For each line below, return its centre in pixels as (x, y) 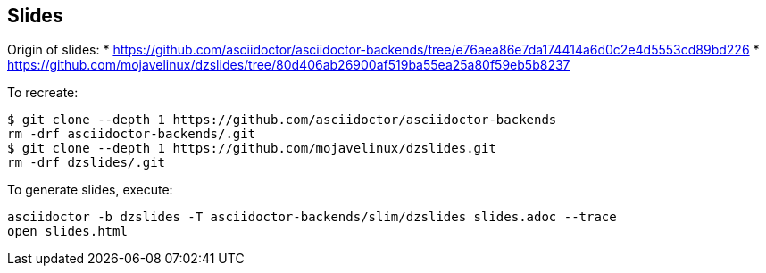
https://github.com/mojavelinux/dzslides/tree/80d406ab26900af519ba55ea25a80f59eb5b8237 (289, 65)
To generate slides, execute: (90, 190)
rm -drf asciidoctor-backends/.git (132, 134)
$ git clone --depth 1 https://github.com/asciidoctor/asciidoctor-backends (282, 120)
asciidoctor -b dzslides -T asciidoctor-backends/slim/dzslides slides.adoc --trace (312, 217)
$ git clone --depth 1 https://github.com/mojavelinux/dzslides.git (252, 149)
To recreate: (43, 93)
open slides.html (67, 232)
